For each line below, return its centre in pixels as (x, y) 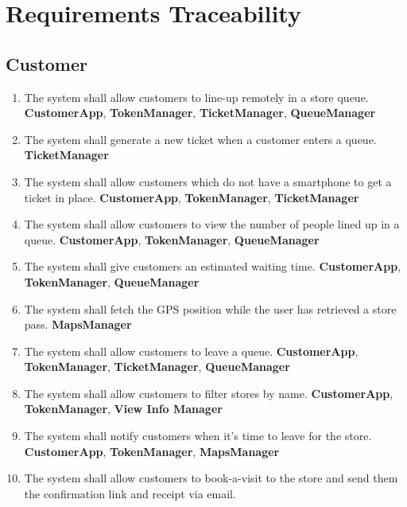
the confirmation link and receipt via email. (130, 493)
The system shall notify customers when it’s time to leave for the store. (198, 436)
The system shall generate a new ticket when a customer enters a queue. (200, 139)
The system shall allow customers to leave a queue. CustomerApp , (191, 351)
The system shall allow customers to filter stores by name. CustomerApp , (209, 393)
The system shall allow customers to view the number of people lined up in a (212, 224)
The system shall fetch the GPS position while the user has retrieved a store (210, 308)
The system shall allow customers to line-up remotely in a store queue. (196, 97)
